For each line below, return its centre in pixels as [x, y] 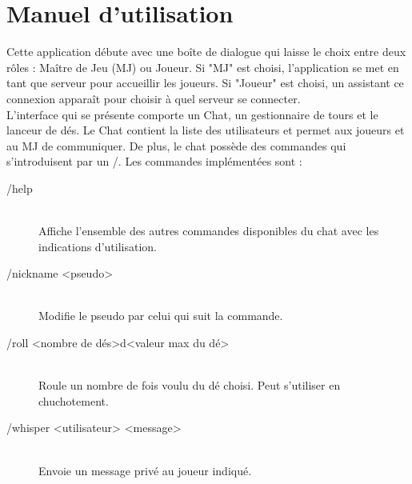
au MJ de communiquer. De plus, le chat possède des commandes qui [176, 145]
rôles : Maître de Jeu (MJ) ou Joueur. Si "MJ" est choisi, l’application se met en [203, 67]
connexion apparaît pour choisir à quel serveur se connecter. [154, 98]
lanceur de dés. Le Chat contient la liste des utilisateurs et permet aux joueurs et [206, 130]
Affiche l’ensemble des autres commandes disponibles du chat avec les [209, 231]
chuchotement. [74, 400]
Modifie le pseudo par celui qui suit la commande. [161, 316]
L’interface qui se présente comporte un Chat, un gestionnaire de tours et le [192, 114]
